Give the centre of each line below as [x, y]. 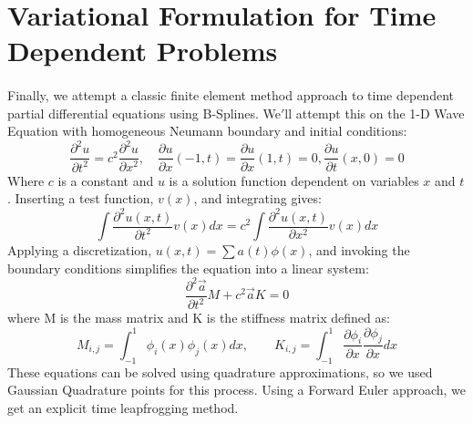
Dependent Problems [143, 51]
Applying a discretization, [80, 250]
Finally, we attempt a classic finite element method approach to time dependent [231, 95]
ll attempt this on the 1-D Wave [375, 113]
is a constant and [106, 180]
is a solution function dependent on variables [294, 180]
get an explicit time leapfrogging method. [123, 407]
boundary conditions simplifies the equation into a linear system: [188, 268]
